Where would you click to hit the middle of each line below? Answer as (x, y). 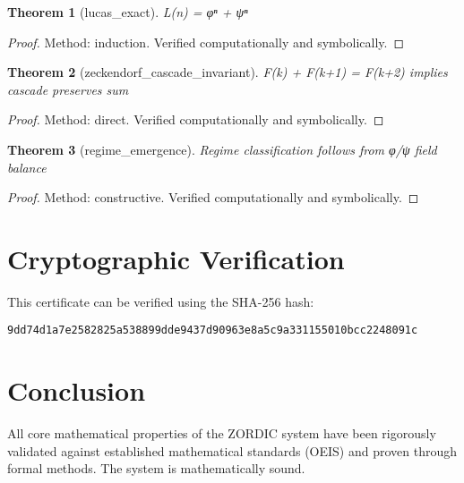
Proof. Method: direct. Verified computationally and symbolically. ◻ (196, 119)
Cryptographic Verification (176, 258)
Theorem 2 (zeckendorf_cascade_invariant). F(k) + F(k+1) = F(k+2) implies (228, 72)
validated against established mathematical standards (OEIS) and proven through (232, 450)
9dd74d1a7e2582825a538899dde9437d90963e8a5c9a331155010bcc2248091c (213, 330)
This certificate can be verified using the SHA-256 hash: (161, 301)
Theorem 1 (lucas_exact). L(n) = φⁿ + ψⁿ (128, 12)
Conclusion (77, 390)
